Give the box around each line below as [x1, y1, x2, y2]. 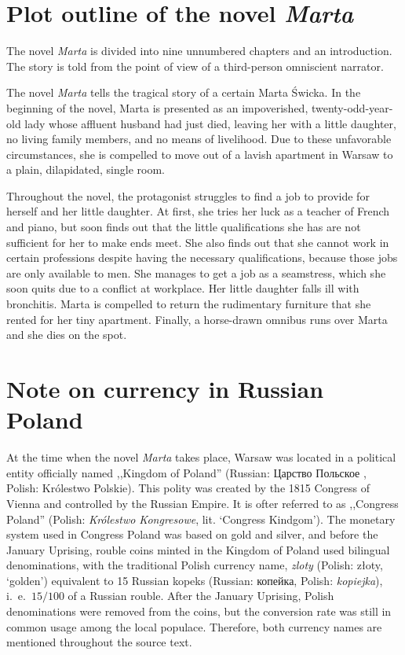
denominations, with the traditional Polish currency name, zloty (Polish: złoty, [6, 557, 383, 573]
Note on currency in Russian [6, 373, 324, 404]
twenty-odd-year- [311, 99, 393, 116]
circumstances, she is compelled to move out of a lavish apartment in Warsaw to [6, 145, 393, 162]
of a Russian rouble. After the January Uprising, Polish [67, 587, 334, 604]
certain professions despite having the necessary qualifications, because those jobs [6, 249, 398, 266]
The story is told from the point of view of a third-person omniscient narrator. [6, 57, 384, 74]
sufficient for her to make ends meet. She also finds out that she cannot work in [6, 234, 389, 250]
